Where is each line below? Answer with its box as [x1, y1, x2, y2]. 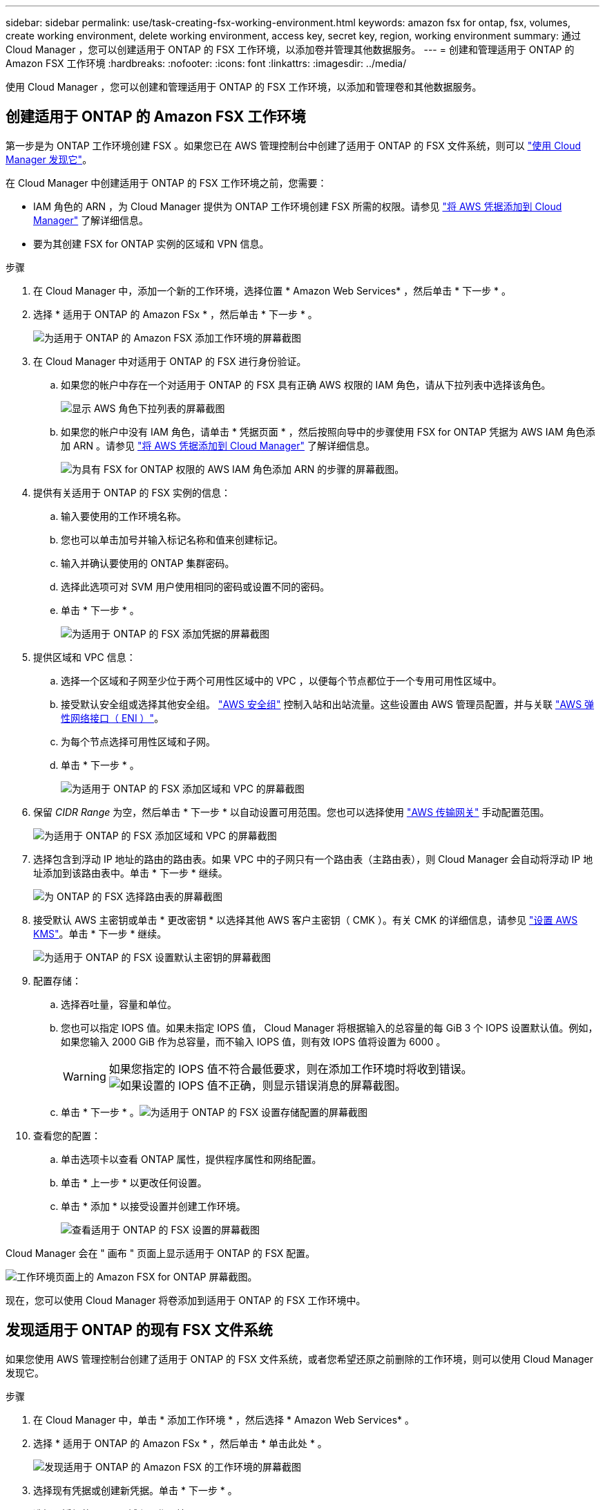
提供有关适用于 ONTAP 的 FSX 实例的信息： [33, 486, 231, 498]
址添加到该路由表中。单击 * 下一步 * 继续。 [33, 866, 228, 879]
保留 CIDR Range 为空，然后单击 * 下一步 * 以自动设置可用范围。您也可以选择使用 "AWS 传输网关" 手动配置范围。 [33, 805, 550, 818]
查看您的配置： [33, 1129, 101, 1141]
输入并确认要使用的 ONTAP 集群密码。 [61, 557, 235, 569]
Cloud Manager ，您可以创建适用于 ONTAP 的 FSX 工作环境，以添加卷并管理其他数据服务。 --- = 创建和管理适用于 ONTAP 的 [6, 44, 575, 55]
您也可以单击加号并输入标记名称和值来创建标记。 [61, 533, 283, 546]
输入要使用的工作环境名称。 [61, 510, 186, 522]
